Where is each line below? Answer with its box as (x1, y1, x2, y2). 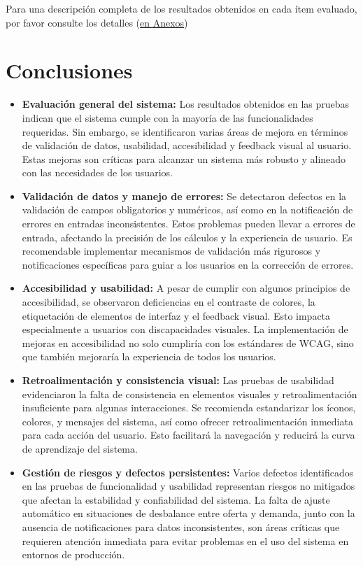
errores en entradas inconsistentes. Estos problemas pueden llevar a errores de (22, 216, 355, 231)
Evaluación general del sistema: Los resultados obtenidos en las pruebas (22, 97, 350, 111)
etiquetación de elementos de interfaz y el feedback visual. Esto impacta (22, 308, 331, 323)
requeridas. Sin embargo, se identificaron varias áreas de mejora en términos (22, 124, 348, 139)
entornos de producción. (22, 547, 125, 562)
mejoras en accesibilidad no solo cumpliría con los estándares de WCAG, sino (22, 335, 354, 350)
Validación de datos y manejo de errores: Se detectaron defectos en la (22, 188, 347, 203)
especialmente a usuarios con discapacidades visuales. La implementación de (22, 322, 348, 337)
